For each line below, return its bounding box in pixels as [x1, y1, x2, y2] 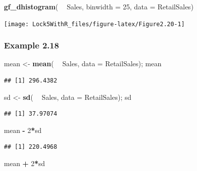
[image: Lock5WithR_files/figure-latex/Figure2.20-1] [4, 20, 185, 28]
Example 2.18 [4, 39, 59, 51]
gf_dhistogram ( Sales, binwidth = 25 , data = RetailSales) [4, 1, 194, 11]
